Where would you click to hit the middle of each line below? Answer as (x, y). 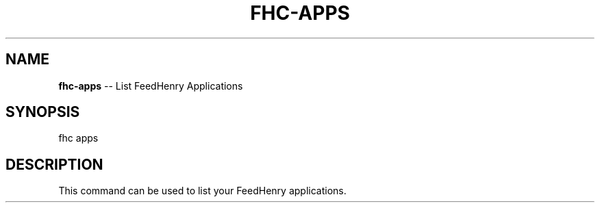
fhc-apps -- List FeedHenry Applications (151, 86)
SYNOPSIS (43, 112)
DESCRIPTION (54, 164)
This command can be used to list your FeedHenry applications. (202, 191)
